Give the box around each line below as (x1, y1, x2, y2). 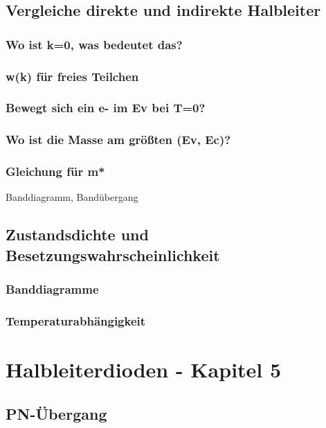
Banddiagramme (6, 280, 99, 298)
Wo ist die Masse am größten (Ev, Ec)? (6, 131, 231, 148)
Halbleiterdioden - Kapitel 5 (6, 355, 282, 384)
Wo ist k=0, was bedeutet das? (6, 35, 183, 53)
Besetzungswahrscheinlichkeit (6, 244, 220, 265)
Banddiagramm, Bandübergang (6, 190, 138, 204)
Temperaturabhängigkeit (6, 312, 146, 329)
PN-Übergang (6, 402, 107, 424)
